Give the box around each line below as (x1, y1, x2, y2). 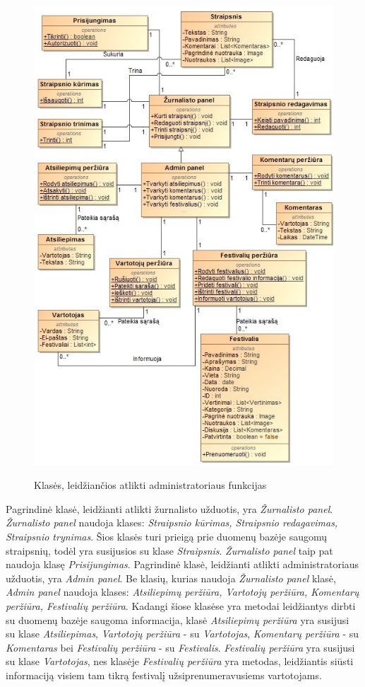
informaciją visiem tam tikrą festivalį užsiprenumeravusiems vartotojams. (6, 667, 322, 682)
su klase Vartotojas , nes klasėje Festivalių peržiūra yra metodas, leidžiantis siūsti (6, 654, 354, 669)
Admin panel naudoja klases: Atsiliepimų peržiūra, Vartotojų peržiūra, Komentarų (6, 584, 359, 599)
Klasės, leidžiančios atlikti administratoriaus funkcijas (34, 478, 267, 492)
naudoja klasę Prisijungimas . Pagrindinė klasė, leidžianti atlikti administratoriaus (6, 557, 359, 572)
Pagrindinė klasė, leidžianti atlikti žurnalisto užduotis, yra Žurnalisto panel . (6, 501, 333, 516)
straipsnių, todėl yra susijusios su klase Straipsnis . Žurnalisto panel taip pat (6, 543, 333, 558)
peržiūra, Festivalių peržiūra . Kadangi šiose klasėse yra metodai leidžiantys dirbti (6, 598, 356, 613)
